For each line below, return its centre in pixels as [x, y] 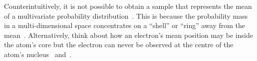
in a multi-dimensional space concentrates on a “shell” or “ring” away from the [125, 25]
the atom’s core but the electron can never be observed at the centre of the [119, 45]
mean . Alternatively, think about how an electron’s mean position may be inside [128, 35]
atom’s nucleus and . [38, 54]
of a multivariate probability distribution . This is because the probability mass [126, 15]
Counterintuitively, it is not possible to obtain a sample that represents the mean [128, 6]
